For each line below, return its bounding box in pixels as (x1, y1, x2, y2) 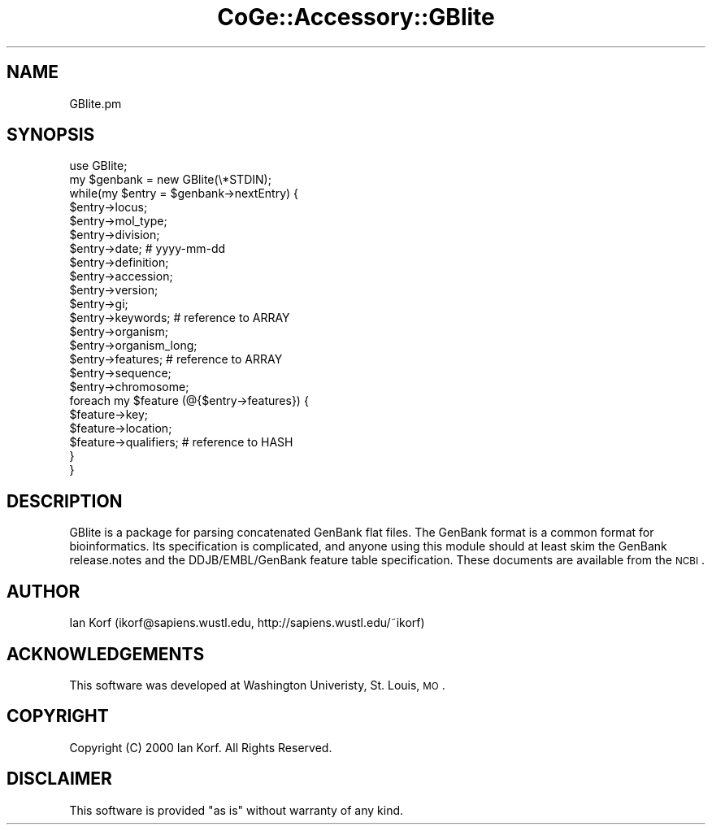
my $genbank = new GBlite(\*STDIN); (69, 172, 271, 187)
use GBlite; (69, 159, 128, 173)
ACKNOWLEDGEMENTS (7, 643, 205, 664)
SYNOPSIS (7, 124, 95, 146)
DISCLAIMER (7, 768, 112, 790)
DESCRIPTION (7, 490, 123, 511)
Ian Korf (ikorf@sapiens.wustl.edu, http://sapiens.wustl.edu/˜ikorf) (69, 616, 425, 630)
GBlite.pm (69, 96, 122, 111)
